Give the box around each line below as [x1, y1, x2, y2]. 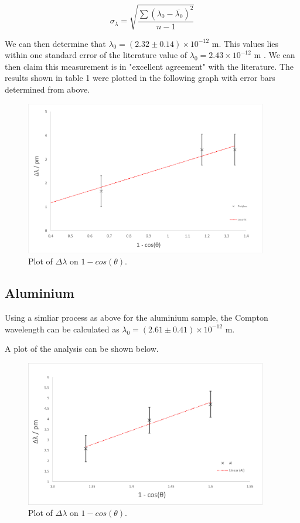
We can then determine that [5, 37, 106, 49]
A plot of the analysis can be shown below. [5, 342, 159, 355]
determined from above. [5, 83, 90, 95]
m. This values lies [212, 37, 279, 49]
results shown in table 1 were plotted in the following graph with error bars [5, 72, 275, 84]
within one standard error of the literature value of [5, 49, 187, 61]
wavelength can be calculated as [5, 322, 120, 335]
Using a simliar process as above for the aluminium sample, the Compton [5, 311, 268, 324]
